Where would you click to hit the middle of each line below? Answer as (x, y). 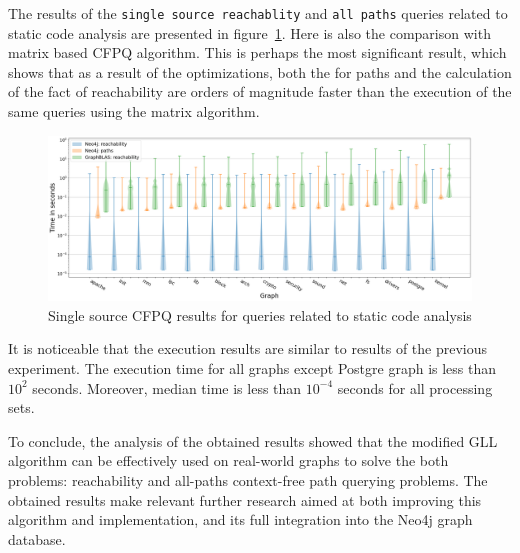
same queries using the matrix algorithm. (134, 111)
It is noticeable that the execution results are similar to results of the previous (248, 348)
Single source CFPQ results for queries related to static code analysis (260, 314)
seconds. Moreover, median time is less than (167, 387)
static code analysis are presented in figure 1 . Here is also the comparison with (249, 32)
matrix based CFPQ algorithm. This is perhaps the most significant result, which (257, 52)
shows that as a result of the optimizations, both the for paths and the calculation (260, 71)
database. (37, 538)
